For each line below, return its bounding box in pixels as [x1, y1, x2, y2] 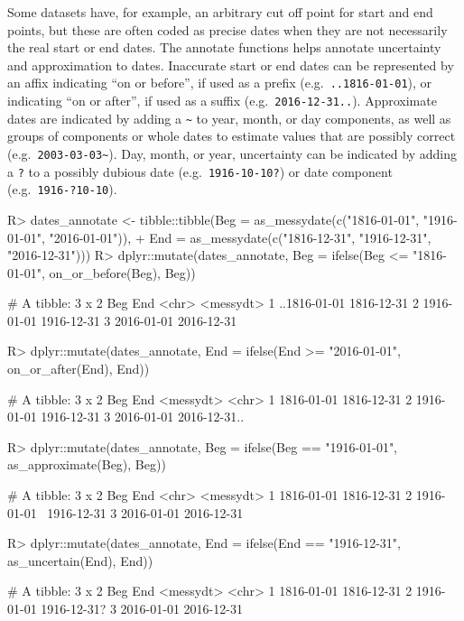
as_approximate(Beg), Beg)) [7, 455, 166, 474]
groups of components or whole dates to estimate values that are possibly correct [7, 126, 456, 145]
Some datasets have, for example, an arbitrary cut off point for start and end [7, 3, 433, 21]
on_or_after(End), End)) [7, 359, 150, 378]
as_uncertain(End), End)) [7, 551, 153, 570]
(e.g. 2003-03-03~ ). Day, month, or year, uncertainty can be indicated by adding [7, 144, 457, 162]
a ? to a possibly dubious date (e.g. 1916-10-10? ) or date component [7, 162, 393, 181]
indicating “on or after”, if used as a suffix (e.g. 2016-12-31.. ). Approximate [7, 91, 437, 110]
